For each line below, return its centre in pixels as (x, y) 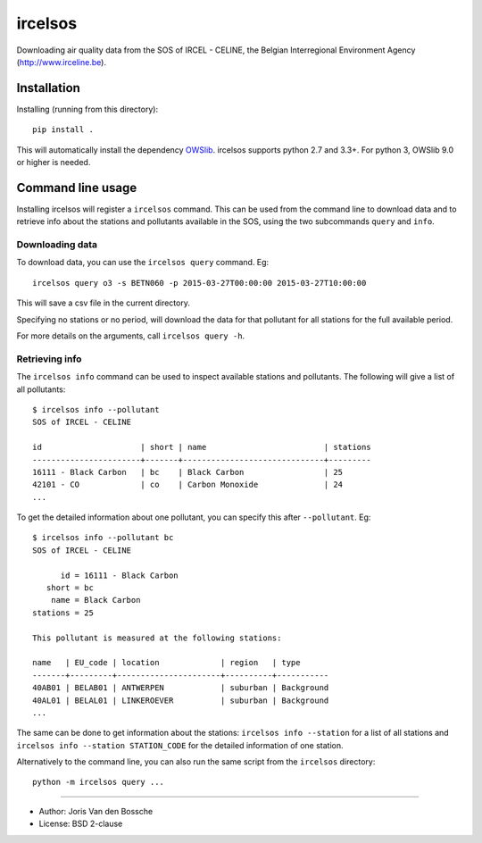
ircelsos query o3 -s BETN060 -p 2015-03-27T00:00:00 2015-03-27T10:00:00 (199, 283)
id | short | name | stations (202, 447)
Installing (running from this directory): (87, 109)
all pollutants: (41, 389)
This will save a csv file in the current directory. (104, 303)
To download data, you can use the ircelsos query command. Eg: (143, 263)
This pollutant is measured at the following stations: (157, 638)
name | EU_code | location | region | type (166, 663)
